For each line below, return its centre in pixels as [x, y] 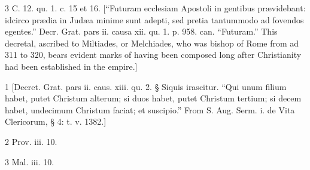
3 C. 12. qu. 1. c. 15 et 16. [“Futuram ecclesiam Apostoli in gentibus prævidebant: [155, 8]
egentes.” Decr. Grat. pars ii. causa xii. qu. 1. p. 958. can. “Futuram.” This [141, 31]
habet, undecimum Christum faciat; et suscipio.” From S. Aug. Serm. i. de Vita [150, 109]
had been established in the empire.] [71, 66]
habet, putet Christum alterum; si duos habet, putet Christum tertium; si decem [153, 98]
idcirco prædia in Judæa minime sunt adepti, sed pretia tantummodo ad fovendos [154, 19]
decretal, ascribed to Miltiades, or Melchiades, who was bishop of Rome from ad [152, 43]
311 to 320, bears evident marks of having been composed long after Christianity [153, 55]
